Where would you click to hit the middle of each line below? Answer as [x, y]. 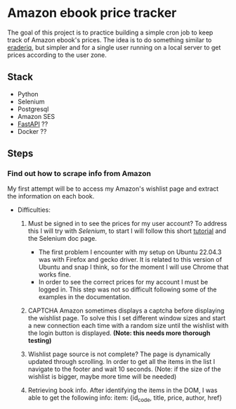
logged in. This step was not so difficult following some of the [127, 289]
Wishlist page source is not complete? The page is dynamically [119, 354]
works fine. [55, 275]
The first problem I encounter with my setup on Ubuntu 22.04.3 [130, 252]
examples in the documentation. [85, 297]
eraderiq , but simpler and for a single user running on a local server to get [114, 47]
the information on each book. [51, 196]
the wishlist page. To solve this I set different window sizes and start [127, 318]
